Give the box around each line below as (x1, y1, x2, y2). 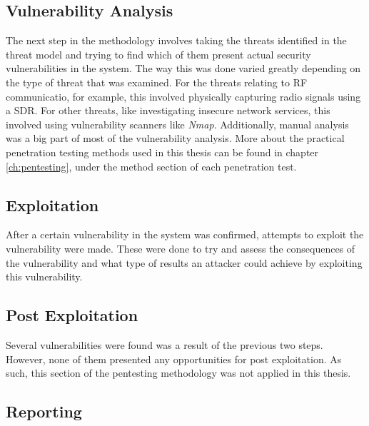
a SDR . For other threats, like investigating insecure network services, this (6, 103, 330, 118)
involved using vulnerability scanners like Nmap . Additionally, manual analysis (6, 116, 349, 131)
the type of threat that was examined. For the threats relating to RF (6, 74, 308, 89)
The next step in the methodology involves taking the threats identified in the (6, 33, 347, 48)
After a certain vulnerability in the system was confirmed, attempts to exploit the (6, 227, 364, 242)
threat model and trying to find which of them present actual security (6, 46, 311, 61)
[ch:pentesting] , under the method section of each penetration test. (6, 158, 297, 173)
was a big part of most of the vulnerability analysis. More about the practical (6, 131, 345, 146)
